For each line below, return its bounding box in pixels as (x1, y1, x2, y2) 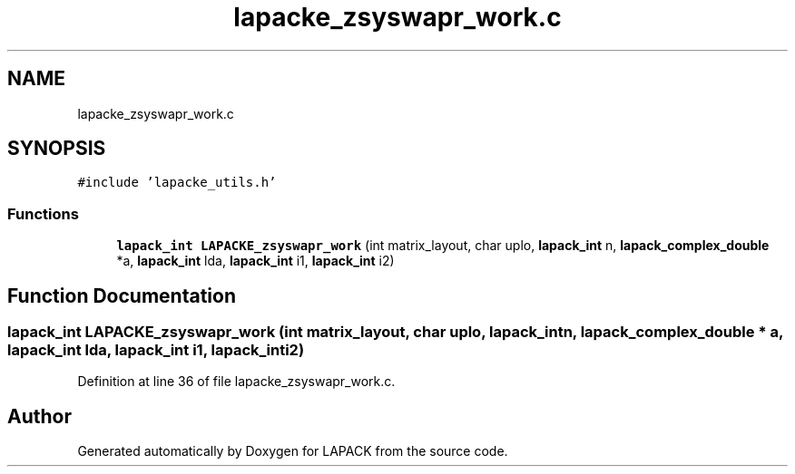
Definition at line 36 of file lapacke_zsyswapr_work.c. (77, 373, 396, 390)
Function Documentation (7, 284, 236, 307)
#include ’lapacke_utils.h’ (77, 175, 277, 190)
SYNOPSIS (7, 137, 106, 160)
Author (7, 404, 72, 428)
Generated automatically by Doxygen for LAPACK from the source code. (77, 443, 508, 459)
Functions (7, 204, 79, 223)
